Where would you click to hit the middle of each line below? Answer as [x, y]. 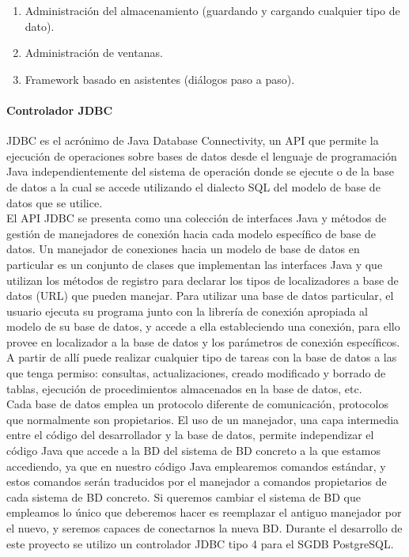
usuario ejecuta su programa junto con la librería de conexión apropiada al [187, 311]
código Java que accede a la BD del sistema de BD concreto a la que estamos [193, 451]
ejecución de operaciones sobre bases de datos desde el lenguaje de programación [202, 155]
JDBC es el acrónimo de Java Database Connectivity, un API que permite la [193, 140]
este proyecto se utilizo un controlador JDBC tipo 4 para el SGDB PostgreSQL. [200, 543]
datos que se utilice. [55, 202]
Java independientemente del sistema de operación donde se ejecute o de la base [201, 171]
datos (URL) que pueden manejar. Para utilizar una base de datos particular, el [200, 296]
